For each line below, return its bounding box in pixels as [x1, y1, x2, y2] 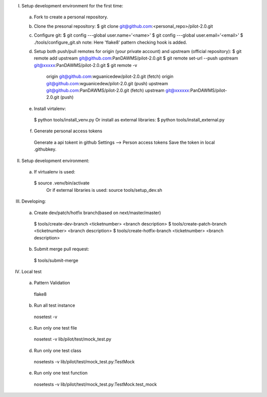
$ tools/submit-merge [34, 257, 79, 263]
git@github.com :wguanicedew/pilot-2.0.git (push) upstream [46, 80, 168, 86]
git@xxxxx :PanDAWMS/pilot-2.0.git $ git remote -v [34, 62, 137, 68]
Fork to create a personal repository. [34, 14, 108, 20]
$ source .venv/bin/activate [34, 180, 90, 186]
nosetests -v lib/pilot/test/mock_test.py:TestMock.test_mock [34, 381, 157, 387]
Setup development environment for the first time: [21, 3, 124, 8]
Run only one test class [34, 347, 82, 353]
